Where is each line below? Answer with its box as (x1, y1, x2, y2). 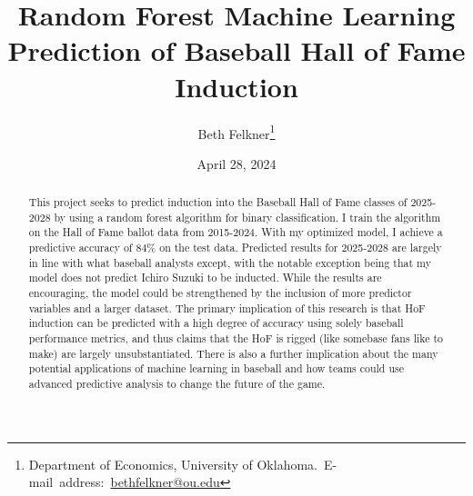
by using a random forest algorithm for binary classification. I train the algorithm (54, 209, 441, 224)
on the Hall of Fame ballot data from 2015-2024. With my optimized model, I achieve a (28, 224, 443, 240)
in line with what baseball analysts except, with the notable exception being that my (28, 254, 431, 270)
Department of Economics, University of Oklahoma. (28, 454, 317, 473)
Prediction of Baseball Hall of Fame (7, 32, 466, 69)
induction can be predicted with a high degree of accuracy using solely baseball (28, 315, 404, 331)
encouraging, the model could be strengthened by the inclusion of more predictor (28, 285, 412, 301)
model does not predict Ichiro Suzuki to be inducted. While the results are (28, 270, 382, 285)
